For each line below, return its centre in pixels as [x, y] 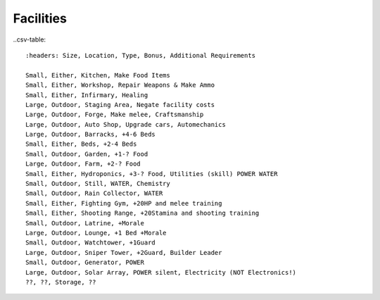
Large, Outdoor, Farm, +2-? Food [83, 164]
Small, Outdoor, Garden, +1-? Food [87, 154]
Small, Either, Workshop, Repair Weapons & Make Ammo [120, 85]
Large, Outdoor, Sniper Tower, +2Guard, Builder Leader [124, 252]
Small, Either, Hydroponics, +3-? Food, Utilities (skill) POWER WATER [152, 174]
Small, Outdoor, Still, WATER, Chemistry [98, 184]
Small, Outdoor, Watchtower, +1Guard [91, 243]
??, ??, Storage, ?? [61, 282]
